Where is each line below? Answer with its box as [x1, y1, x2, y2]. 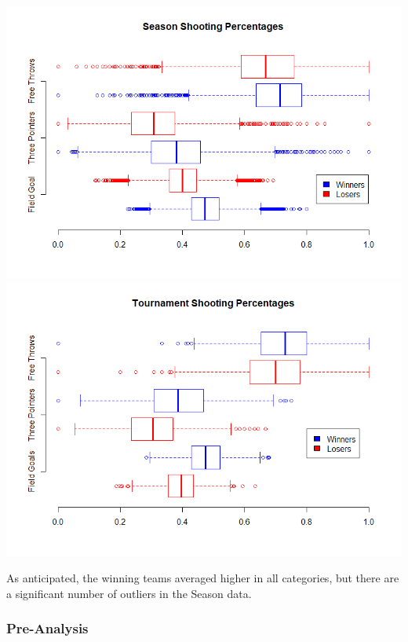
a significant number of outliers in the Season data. [6, 585, 252, 601]
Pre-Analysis [6, 618, 89, 638]
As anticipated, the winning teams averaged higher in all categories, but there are [6, 570, 399, 586]
